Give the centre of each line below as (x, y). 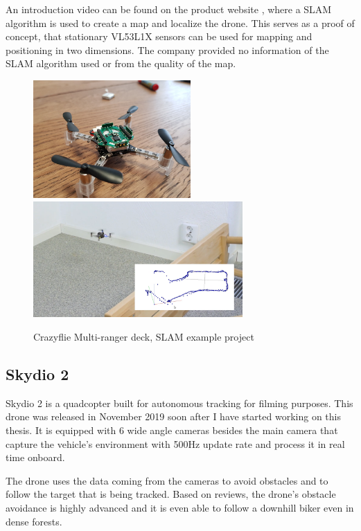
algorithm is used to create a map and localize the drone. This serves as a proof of (180, 22)
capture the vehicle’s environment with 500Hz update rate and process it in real (175, 443)
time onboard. (35, 457)
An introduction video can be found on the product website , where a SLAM (169, 9)
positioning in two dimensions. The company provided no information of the (167, 49)
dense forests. (34, 521)
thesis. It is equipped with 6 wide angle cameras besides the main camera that (172, 430)
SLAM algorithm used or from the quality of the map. (121, 63)
